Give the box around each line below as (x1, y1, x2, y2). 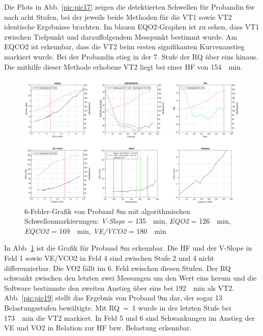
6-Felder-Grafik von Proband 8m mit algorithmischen (24, 205, 190, 216)
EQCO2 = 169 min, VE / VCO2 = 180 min (24, 225, 166, 236)
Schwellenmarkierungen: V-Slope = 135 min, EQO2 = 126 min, (24, 216, 231, 226)
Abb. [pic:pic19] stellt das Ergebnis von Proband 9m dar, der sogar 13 (4, 292, 223, 303)
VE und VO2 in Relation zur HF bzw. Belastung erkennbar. (4, 322, 192, 333)
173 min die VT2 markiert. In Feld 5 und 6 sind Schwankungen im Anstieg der (4, 312, 255, 323)
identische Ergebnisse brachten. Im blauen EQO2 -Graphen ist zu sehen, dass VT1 (4, 21, 259, 32)
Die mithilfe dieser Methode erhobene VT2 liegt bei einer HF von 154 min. (4, 61, 243, 72)
